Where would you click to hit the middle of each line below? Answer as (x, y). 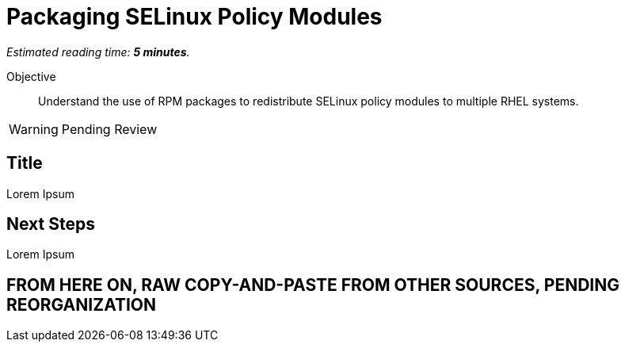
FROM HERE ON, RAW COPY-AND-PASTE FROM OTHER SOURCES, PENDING (313, 285)
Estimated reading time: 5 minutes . (98, 52)
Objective (31, 76)
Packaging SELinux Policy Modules (194, 17)
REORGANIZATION (82, 304)
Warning (34, 129)
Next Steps (51, 224)
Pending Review (109, 129)
